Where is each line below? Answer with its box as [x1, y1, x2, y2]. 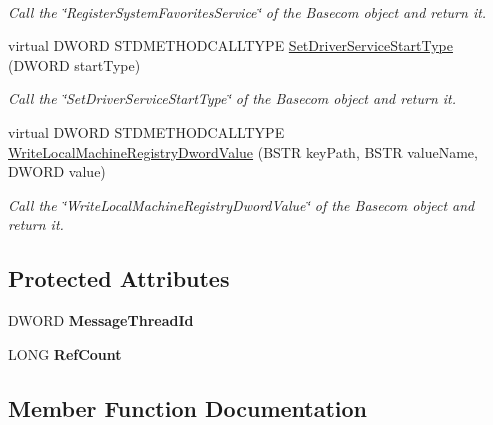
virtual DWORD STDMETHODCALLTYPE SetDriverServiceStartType [8, 35, 453, 56]
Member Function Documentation [8, 392, 368, 423]
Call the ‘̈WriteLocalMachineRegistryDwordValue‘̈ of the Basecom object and [8, 194, 475, 215]
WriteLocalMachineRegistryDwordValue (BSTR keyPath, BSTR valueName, [8, 141, 478, 162]
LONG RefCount [8, 343, 122, 364]
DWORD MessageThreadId [8, 310, 194, 331]
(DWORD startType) [8, 54, 141, 75]
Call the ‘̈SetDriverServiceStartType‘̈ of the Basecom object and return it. [8, 88, 457, 109]
